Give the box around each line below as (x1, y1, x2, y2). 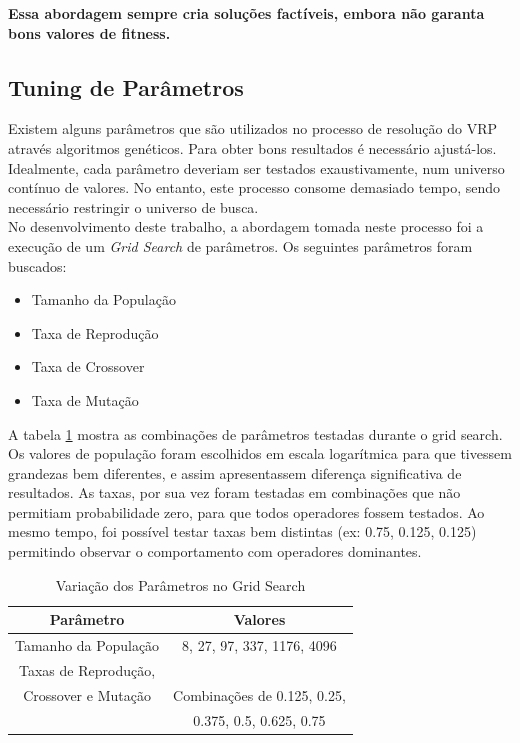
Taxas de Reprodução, (19, 659, 156, 680)
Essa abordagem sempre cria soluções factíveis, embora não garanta (8, 3, 485, 23)
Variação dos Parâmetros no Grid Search (55, 574, 306, 595)
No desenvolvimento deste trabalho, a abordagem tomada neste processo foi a (8, 216, 484, 237)
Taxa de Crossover (31, 356, 145, 377)
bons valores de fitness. (8, 22, 171, 43)
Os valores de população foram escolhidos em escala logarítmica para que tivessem (8, 443, 512, 464)
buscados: (8, 255, 67, 276)
